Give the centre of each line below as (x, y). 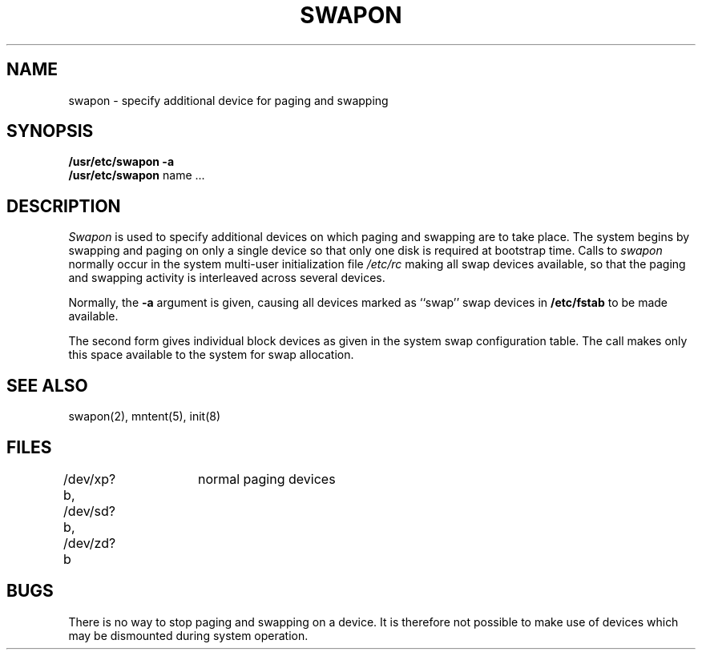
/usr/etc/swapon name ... (137, 175)
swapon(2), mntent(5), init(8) (145, 417)
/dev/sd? (89, 511)
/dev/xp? (90, 479)
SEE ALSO (47, 385)
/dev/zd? (90, 543)
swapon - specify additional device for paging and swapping (228, 100)
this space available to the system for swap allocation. (211, 355)
